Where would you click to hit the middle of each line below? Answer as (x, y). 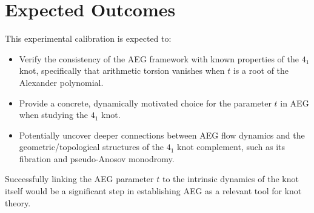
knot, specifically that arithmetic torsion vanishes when (122, 70)
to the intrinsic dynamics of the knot (230, 179)
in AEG (295, 103)
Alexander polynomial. (61, 82)
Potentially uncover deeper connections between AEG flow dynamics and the (162, 135)
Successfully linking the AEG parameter (79, 179)
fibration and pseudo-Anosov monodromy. (97, 158)
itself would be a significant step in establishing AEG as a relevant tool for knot (153, 191)
